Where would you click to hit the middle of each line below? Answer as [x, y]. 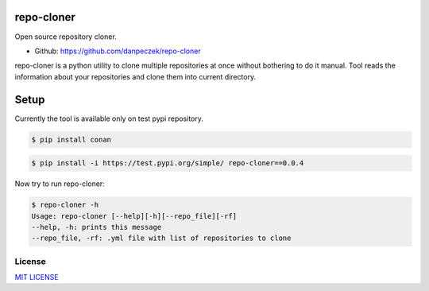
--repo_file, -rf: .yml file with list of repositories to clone [161, 238]
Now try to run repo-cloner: [60, 184]
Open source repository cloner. [66, 37]
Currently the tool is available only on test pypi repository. [109, 118]
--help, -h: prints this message [97, 227]
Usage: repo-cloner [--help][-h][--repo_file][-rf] [134, 216]
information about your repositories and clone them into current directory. [135, 76]
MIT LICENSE [37, 277]
